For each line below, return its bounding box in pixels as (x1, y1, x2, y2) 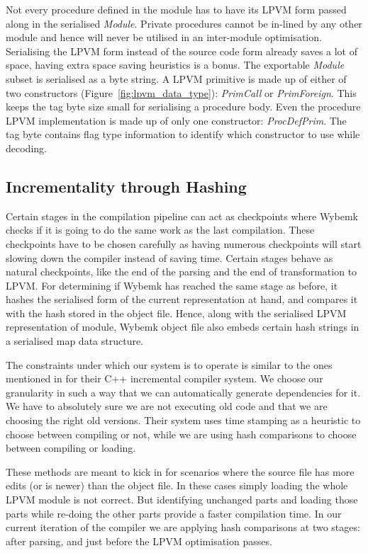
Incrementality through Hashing (6, 175, 247, 197)
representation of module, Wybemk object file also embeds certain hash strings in (6, 319, 359, 334)
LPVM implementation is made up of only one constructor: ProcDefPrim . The (6, 113, 347, 127)
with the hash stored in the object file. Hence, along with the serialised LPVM (6, 305, 347, 320)
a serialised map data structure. (6, 333, 144, 348)
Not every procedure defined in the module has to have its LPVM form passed (6, 2, 347, 16)
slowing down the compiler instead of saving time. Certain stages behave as (6, 250, 333, 265)
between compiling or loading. (6, 440, 136, 455)
